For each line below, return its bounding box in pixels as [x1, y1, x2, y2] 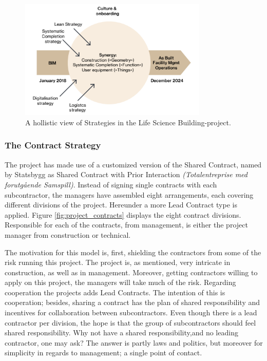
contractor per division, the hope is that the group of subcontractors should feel [5, 317, 256, 328]
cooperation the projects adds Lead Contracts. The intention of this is [5, 287, 225, 297]
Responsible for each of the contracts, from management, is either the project [5, 219, 248, 230]
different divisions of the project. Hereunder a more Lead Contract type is [5, 199, 237, 210]
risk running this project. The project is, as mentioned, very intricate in [5, 257, 231, 268]
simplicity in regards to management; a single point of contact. [5, 347, 202, 358]
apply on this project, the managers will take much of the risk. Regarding [5, 277, 236, 288]
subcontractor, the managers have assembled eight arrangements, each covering [5, 189, 254, 200]
